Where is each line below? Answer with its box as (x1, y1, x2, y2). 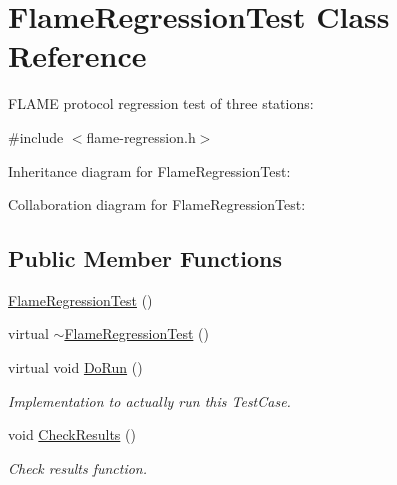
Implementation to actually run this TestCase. (8, 390, 291, 411)
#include (8, 126, 64, 147)
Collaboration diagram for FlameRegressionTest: (8, 194, 306, 215)
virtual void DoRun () (8, 357, 143, 378)
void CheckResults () (8, 424, 136, 445)
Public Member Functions (8, 243, 282, 274)
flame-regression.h (86, 126, 196, 147)
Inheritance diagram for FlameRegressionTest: (8, 160, 291, 181)
